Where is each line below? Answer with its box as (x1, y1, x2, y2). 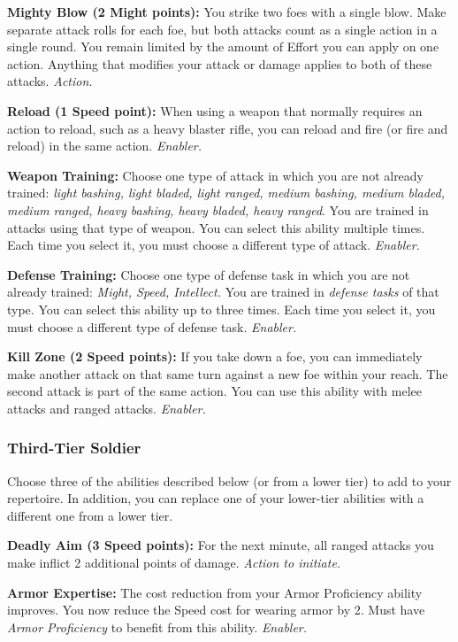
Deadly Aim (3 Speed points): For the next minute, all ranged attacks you (7, 536, 434, 554)
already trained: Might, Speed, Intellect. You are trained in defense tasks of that (7, 282, 439, 301)
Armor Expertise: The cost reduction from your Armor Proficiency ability (7, 583, 423, 601)
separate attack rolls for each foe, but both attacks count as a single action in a (7, 19, 438, 38)
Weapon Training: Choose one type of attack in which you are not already (7, 166, 424, 184)
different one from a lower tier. (7, 506, 173, 524)
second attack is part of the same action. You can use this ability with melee (7, 382, 422, 400)
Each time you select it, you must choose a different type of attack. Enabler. (7, 236, 420, 254)
